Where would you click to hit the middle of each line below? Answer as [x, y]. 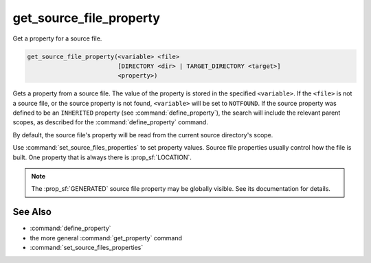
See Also [32, 212]
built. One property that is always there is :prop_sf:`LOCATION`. [102, 157]
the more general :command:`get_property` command [106, 238]
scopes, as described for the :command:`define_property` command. [111, 122]
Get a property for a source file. [57, 38]
